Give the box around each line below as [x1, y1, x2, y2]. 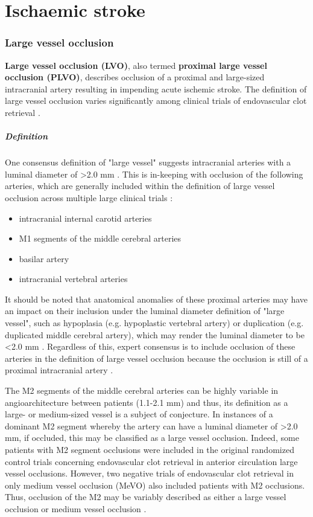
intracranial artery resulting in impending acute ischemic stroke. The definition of [5, 82, 307, 95]
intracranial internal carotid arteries [19, 211, 152, 224]
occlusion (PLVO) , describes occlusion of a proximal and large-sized [5, 71, 265, 83]
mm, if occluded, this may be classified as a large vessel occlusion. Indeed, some [5, 431, 299, 444]
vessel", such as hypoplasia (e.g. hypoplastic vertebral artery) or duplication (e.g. [5, 316, 304, 329]
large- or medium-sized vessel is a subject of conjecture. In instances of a [5, 408, 273, 420]
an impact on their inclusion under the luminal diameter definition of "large [5, 304, 285, 317]
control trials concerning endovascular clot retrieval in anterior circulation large [5, 455, 298, 467]
